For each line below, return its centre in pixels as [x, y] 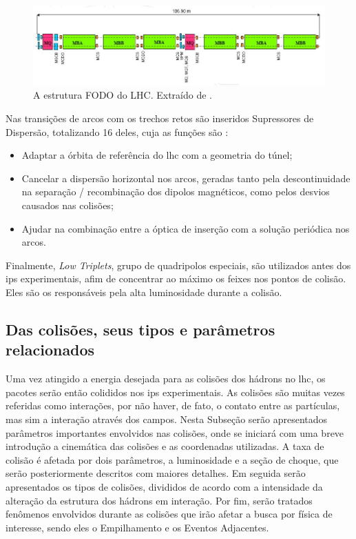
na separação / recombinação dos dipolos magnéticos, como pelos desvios [176, 192]
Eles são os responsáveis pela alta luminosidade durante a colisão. [144, 292]
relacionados [50, 350]
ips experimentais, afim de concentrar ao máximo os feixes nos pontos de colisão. [176, 278]
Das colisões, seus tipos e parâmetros [140, 329]
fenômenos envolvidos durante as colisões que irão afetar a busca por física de [169, 514]
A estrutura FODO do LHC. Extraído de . [123, 95]
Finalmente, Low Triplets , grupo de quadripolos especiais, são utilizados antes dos [178, 265]
